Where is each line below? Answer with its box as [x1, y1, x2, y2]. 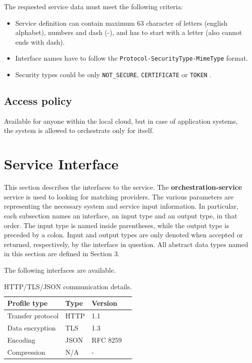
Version [91, 298, 118, 308]
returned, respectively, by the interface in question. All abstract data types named [4, 239, 248, 249]
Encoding [7, 334, 35, 345]
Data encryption [7, 322, 56, 332]
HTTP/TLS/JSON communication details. [4, 281, 132, 291]
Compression [7, 346, 45, 357]
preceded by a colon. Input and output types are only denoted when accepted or [4, 230, 243, 240]
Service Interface [4, 154, 118, 174]
